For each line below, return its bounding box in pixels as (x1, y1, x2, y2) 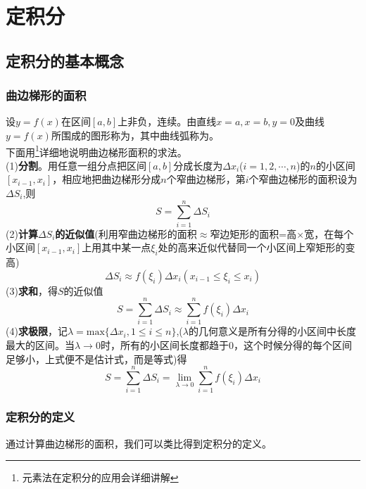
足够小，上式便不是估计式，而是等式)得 (6, 351, 187, 366)
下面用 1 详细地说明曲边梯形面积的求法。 (6, 142, 187, 159)
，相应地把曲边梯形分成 (52, 172, 161, 186)
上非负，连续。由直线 (118, 114, 217, 129)
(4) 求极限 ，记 (6, 324, 68, 338)
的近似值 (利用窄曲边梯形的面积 (55, 226, 197, 241)
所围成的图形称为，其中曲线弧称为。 (51, 127, 219, 142)
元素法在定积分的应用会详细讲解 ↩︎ (22, 470, 179, 485)
